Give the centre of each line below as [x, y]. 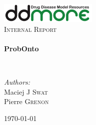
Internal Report [30, 29]
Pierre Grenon [26, 101]
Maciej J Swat [26, 91]
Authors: [17, 82]
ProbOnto [21, 48]
